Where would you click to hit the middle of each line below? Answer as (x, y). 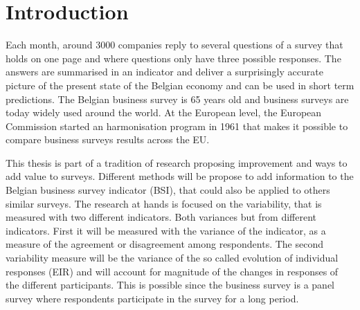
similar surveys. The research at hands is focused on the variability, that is (164, 203)
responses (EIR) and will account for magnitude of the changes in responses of (172, 271)
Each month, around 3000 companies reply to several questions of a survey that (174, 45)
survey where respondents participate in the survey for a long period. (152, 298)
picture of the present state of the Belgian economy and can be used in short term (180, 85)
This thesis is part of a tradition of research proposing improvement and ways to (177, 162)
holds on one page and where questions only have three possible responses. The (173, 58)
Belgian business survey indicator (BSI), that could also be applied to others (168, 190)
